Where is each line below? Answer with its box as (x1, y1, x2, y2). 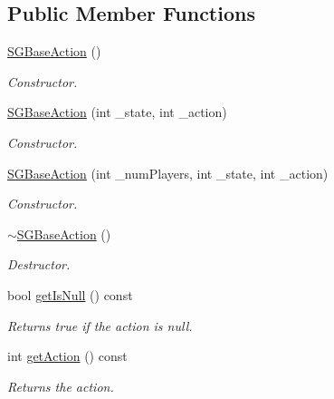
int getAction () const (7, 346, 128, 365)
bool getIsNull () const (7, 285, 133, 304)
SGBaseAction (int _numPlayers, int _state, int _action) (7, 163, 329, 182)
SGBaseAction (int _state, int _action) (7, 102, 227, 122)
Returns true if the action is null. (7, 316, 193, 335)
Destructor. (7, 255, 71, 274)
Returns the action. (7, 376, 114, 395)
